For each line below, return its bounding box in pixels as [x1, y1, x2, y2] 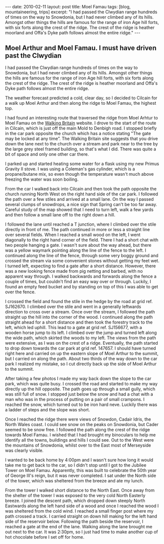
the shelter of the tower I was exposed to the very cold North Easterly [5, 492, 146, 498]
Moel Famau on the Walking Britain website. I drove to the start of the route [5, 120, 157, 126]
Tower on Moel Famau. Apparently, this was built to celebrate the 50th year [5, 467, 157, 473]
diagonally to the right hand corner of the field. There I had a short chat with [5, 237, 159, 243]
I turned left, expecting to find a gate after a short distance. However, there [5, 263, 156, 269]
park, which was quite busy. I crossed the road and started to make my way [5, 380, 158, 386]
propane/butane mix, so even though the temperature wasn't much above [5, 171, 154, 177]
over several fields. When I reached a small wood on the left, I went [5, 232, 141, 237]
